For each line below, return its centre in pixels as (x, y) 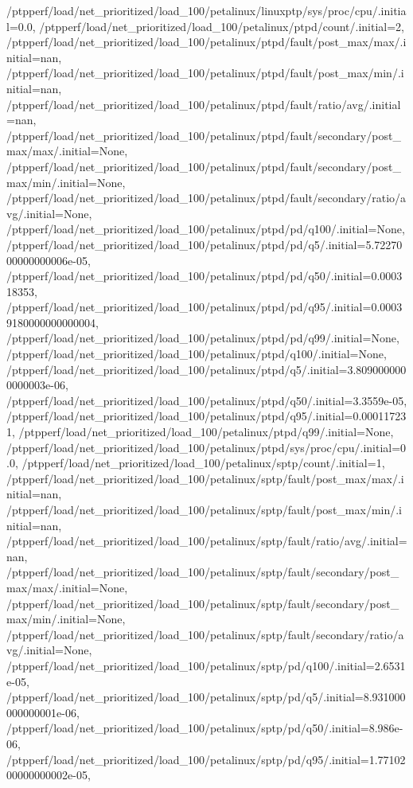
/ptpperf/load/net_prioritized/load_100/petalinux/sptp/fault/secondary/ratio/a (205, 634)
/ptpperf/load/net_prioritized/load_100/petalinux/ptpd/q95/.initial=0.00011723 (206, 416)
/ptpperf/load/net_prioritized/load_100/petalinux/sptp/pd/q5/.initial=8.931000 (206, 697)
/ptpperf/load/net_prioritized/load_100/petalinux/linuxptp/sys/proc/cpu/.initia (206, 10)
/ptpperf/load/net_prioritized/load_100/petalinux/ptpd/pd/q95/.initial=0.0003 (205, 307)
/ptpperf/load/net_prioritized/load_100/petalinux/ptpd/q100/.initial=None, (197, 354)
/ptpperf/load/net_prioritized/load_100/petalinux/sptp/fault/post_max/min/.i (205, 509)
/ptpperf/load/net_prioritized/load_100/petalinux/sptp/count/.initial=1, (203, 463)
